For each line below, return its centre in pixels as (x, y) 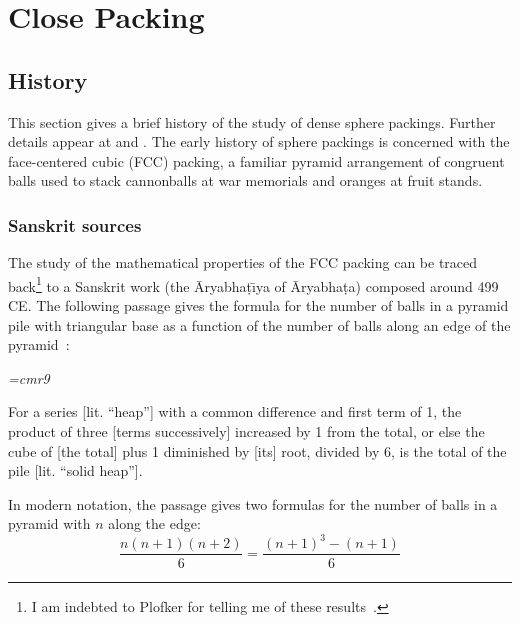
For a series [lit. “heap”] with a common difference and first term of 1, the (235, 411)
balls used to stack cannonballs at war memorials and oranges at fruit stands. (245, 180)
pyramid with (49, 523)
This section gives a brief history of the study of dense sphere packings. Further (252, 121)
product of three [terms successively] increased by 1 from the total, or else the (246, 430)
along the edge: (154, 523)
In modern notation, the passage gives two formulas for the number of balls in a (253, 503)
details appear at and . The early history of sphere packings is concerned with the (259, 141)
